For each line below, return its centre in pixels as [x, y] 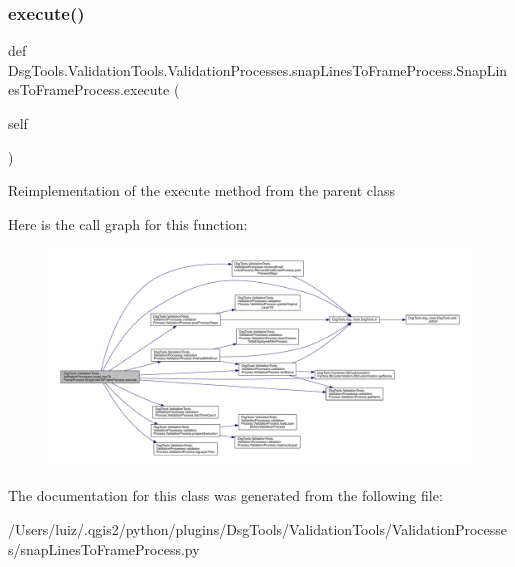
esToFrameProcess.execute [89, 89]
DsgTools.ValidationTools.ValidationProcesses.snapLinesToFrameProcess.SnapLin [258, 69]
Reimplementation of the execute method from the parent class [201, 190]
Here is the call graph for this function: [128, 223]
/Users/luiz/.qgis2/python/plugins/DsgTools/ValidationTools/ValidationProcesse [258, 529]
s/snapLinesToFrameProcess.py [104, 548]
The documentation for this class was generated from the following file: [225, 495]
